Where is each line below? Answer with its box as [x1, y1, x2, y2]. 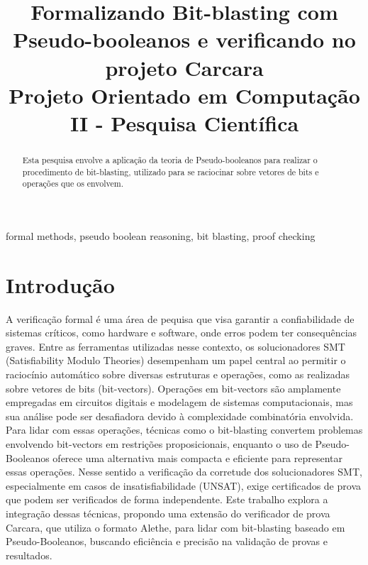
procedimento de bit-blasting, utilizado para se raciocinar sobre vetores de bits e [22, 165, 319, 177]
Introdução [6, 270, 115, 299]
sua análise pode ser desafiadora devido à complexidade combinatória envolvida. [6, 408, 354, 423]
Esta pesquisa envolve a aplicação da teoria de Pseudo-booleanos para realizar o [22, 153, 318, 165]
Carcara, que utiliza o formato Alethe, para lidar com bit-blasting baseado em [6, 520, 345, 534]
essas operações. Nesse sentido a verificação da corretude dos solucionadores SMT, [6, 464, 362, 479]
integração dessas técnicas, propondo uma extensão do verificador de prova [6, 505, 330, 520]
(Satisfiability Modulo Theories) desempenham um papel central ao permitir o [6, 353, 346, 368]
